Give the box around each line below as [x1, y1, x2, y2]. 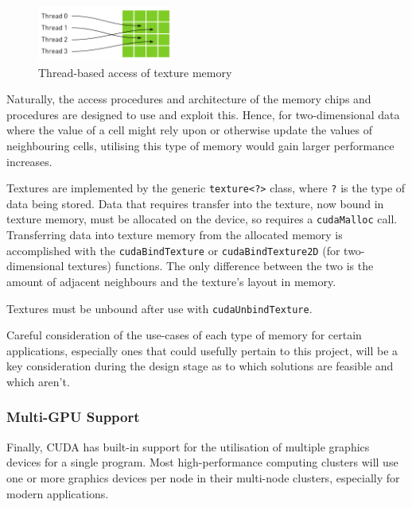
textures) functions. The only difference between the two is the [68, 257, 374, 274]
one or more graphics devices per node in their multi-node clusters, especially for [6, 469, 400, 486]
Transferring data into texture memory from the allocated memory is [6, 226, 343, 243]
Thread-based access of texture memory [38, 64, 232, 80]
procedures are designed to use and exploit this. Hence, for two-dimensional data [6, 106, 400, 122]
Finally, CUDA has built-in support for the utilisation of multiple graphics [6, 438, 370, 455]
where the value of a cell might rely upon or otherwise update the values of [6, 122, 372, 138]
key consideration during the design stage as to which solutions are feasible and [6, 358, 394, 374]
